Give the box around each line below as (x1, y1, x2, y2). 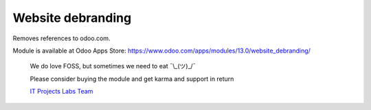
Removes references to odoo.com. (12, 34, 111, 42)
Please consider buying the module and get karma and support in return (30, 74, 234, 83)
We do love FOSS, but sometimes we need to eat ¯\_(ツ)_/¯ (30, 62, 196, 70)
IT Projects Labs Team (30, 87, 93, 96)
